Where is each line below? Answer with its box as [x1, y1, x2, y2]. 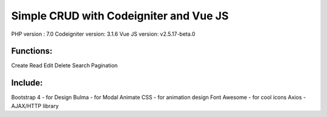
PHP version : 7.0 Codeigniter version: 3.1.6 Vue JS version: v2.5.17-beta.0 [11, 30, 196, 38]
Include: [11, 78, 43, 88]
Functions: [11, 46, 53, 56]
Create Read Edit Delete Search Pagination [11, 62, 118, 69]
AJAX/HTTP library [11, 102, 59, 109]
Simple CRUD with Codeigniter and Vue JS [11, 9, 229, 22]
